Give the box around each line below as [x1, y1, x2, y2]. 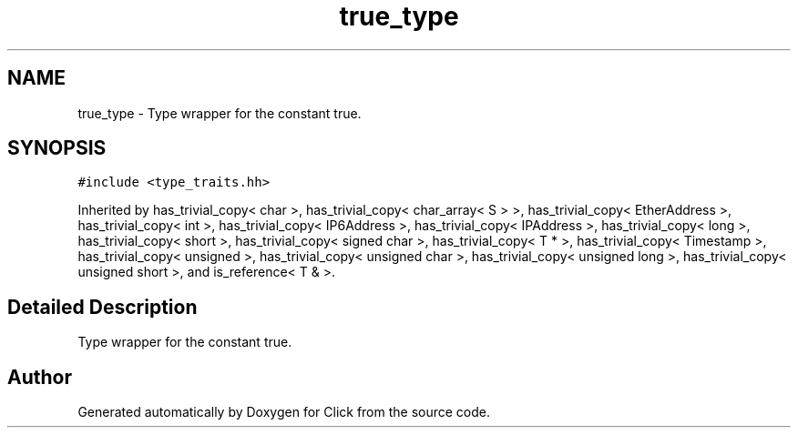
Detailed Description [7, 295, 198, 319]
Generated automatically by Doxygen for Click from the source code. [77, 404, 491, 420]
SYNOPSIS [7, 137, 107, 160]
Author [7, 365, 72, 389]
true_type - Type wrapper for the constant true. [77, 105, 362, 121]
